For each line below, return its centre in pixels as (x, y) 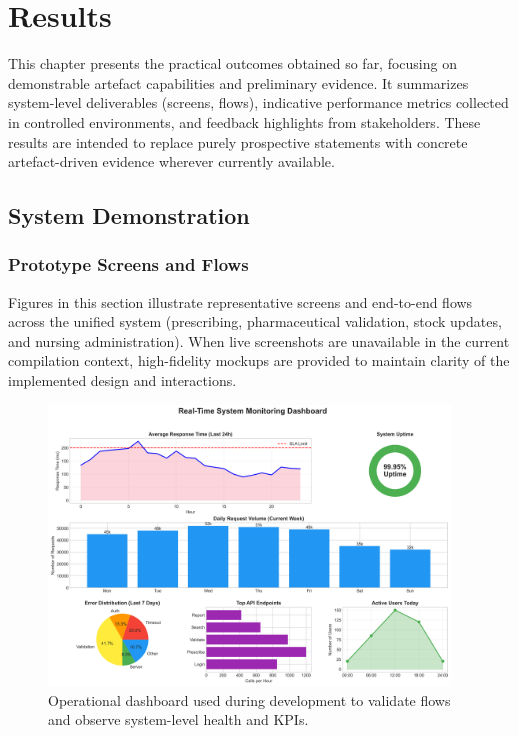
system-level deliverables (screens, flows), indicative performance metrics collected (258, 102)
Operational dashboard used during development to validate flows (249, 699)
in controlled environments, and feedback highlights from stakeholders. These (244, 121)
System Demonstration (129, 215)
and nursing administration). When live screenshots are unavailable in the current (259, 340)
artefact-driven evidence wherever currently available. (171, 161)
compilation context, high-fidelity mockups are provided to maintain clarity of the (259, 360)
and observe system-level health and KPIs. (178, 719)
